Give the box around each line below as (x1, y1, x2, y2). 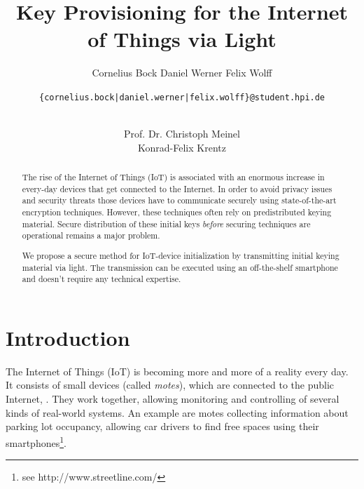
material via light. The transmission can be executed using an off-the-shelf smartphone (22, 261, 338, 273)
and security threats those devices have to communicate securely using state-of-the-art (22, 194, 337, 206)
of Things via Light (87, 25, 276, 53)
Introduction (6, 323, 130, 351)
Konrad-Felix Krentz (138, 140, 226, 154)
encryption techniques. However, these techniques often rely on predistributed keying (22, 206, 332, 218)
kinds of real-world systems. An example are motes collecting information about (6, 405, 349, 420)
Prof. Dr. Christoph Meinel (124, 126, 240, 141)
